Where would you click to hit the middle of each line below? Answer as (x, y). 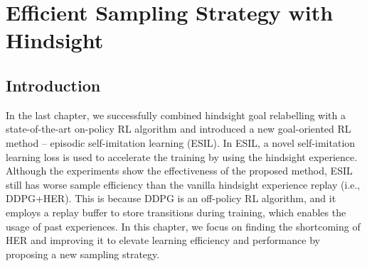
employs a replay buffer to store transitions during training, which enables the (176, 212)
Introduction (53, 85)
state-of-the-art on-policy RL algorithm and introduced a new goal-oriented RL (179, 129)
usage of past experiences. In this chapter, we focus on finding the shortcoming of (183, 226)
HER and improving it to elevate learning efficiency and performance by (163, 240)
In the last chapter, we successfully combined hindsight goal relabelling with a (176, 115)
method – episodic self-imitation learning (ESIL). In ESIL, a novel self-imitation (181, 142)
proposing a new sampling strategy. (83, 254)
